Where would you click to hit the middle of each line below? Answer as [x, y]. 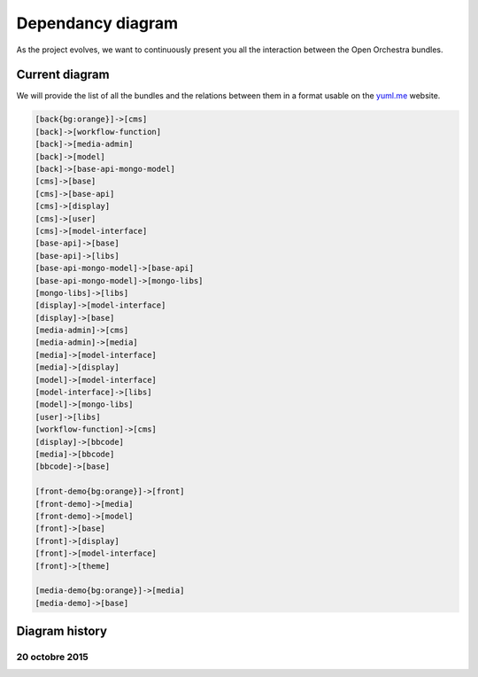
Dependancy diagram [97, 23]
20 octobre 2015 [52, 658]
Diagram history [62, 631]
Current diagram [63, 75]
